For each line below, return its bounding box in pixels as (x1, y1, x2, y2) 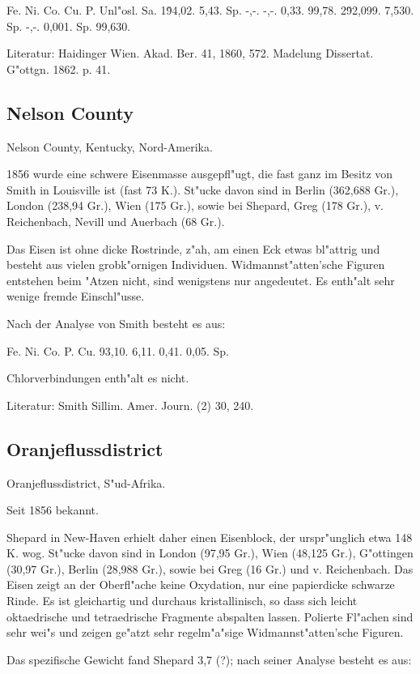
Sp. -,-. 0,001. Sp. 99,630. (6, 17, 131, 34)
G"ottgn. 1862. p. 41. (6, 60, 111, 77)
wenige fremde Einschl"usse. (6, 288, 145, 305)
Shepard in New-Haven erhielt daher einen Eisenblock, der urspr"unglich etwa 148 (6, 528, 413, 545)
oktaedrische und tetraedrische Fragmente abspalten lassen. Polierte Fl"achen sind (6, 608, 414, 625)
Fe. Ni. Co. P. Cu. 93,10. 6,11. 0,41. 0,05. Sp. (6, 342, 229, 359)
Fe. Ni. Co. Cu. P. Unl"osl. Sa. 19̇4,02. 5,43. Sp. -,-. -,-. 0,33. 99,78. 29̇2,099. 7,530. (6, 2, 414, 18)
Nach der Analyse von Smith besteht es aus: (6, 314, 226, 331)
